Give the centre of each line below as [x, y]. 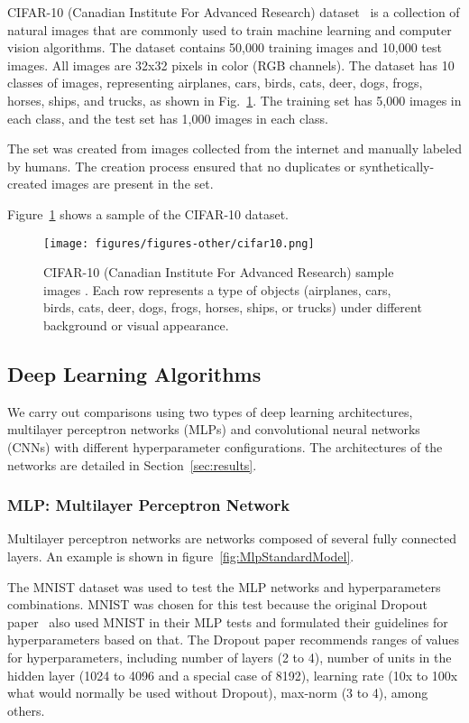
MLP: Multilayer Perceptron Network [149, 505]
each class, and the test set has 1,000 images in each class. [168, 118]
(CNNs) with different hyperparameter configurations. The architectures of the [225, 446]
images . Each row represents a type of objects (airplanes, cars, [217, 289]
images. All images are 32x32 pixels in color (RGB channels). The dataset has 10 [231, 65]
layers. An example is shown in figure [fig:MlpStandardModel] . [181, 556]
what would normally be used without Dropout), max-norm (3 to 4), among [218, 693]
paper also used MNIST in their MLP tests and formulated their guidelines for [228, 621]
